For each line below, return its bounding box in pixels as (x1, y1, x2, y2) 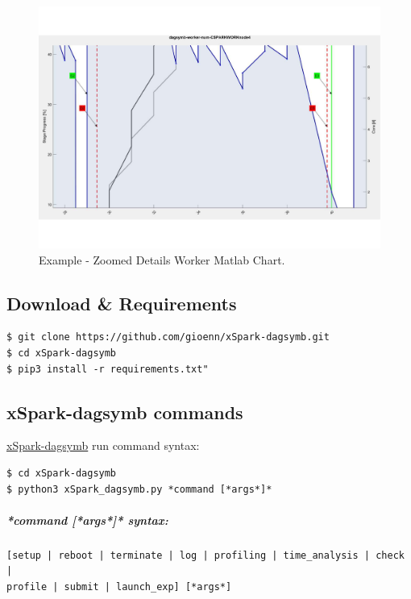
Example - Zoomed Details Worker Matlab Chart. (39, 251, 285, 268)
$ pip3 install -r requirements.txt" (6, 363, 209, 375)
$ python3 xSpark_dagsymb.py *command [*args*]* (6, 483, 272, 495)
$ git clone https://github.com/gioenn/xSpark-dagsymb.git (6, 331, 330, 343)
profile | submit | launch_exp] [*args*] (6, 580, 232, 593)
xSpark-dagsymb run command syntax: (6, 437, 200, 454)
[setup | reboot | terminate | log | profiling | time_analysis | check (6, 549, 405, 561)
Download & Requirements (6, 290, 237, 315)
